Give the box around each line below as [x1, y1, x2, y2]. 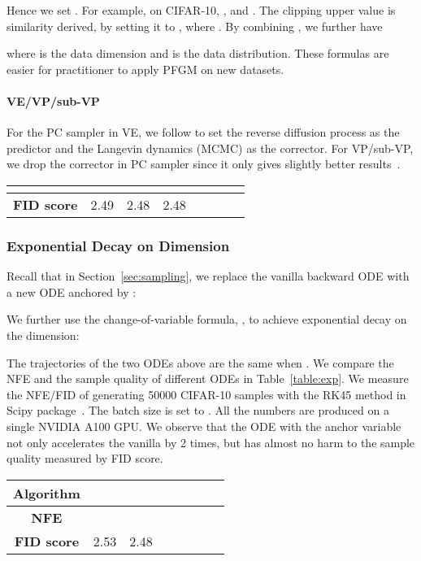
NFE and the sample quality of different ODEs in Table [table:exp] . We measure [7, 370, 409, 387]
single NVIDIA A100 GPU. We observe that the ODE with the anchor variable [7, 417, 401, 434]
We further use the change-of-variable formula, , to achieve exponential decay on [7, 311, 407, 328]
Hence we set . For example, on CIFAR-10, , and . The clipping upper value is [7, 2, 396, 18]
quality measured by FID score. [7, 450, 163, 467]
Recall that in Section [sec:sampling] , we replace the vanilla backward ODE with [7, 267, 410, 285]
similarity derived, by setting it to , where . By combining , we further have [7, 17, 383, 34]
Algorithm [13, 483, 80, 502]
